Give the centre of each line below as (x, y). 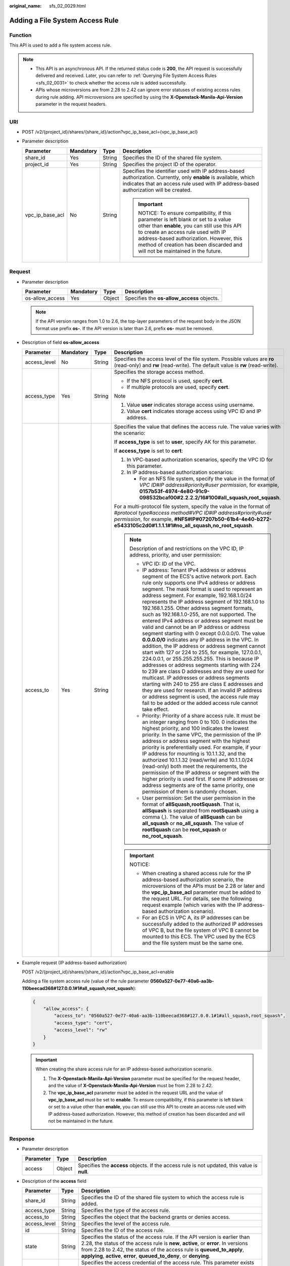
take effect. (156, 709)
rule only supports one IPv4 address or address (199, 582)
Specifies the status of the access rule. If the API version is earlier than (165, 1237)
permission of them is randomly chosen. (190, 792)
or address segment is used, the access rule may (201, 696)
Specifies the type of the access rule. (126, 1210)
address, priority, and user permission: (176, 555)
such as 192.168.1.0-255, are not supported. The (199, 614)
